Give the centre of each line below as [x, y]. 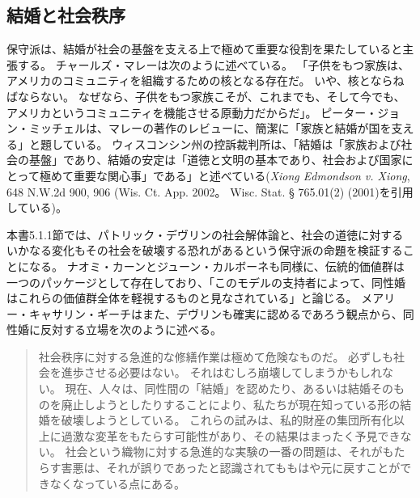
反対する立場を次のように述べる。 [131, 329]
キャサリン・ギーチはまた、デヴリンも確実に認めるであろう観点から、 [216, 313]
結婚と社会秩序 [66, 15]
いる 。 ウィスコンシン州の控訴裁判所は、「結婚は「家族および [238, 143]
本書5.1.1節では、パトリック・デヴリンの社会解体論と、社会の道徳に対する [205, 234]
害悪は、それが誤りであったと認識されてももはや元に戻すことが [231, 468]
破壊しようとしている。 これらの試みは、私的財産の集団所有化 [227, 420]
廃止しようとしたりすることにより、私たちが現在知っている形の [231, 404]
